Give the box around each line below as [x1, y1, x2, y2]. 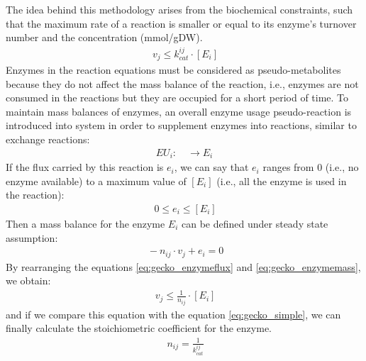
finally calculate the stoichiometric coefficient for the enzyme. [6, 321, 272, 335]
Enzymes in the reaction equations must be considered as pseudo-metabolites [6, 62, 341, 77]
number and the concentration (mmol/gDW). [6, 30, 203, 45]
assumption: [6, 230, 58, 245]
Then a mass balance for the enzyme [6, 216, 165, 231]
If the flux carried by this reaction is [6, 160, 164, 174]
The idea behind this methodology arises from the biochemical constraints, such [6, 2, 353, 16]
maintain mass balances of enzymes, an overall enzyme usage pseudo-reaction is [6, 104, 352, 118]
